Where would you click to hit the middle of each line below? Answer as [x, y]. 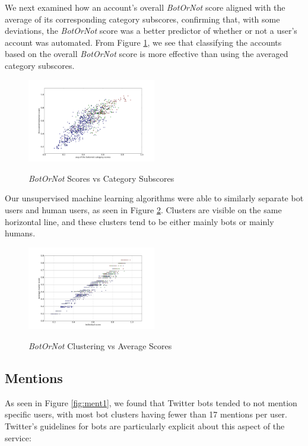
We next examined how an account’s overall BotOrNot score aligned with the [145, 7]
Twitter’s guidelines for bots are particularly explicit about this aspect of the [145, 426]
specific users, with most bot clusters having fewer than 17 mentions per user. [146, 414]
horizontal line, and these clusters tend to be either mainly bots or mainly [139, 221]
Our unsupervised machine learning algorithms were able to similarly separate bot [154, 198]
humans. [20, 233]
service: [18, 437]
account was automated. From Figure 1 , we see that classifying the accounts [143, 42]
